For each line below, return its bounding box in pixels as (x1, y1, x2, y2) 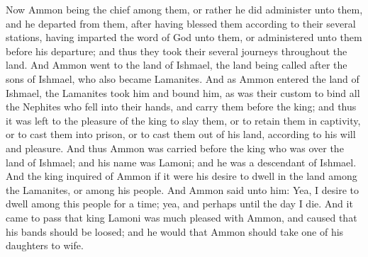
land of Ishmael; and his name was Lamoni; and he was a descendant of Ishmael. (6, 154, 357, 169)
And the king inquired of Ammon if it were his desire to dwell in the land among (6, 169, 357, 183)
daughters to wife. (6, 238, 84, 253)
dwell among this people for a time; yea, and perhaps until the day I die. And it (6, 196, 353, 211)
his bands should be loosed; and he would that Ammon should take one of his (6, 224, 344, 239)
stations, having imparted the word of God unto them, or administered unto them (6, 30, 362, 45)
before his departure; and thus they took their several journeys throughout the (6, 43, 347, 58)
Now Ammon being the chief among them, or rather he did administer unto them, (6, 2, 363, 16)
